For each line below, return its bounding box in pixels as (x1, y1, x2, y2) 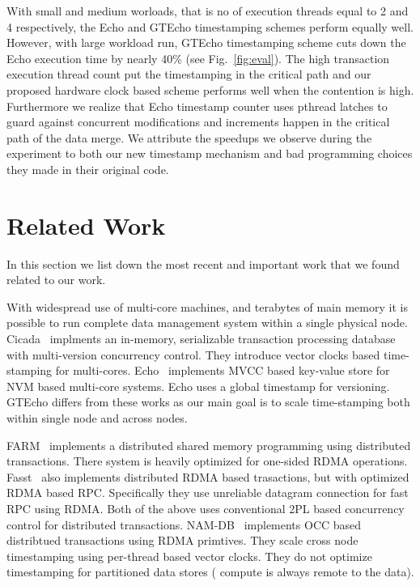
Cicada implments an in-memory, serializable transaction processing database (6, 330, 396, 347)
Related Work (6, 208, 166, 241)
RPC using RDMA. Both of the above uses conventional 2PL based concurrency (6, 499, 405, 516)
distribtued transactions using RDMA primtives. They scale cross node (6, 532, 358, 549)
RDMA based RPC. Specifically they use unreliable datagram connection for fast (6, 484, 409, 501)
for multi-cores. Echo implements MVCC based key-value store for (55, 362, 390, 379)
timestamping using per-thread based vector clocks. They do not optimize (6, 547, 372, 564)
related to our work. (6, 271, 106, 288)
